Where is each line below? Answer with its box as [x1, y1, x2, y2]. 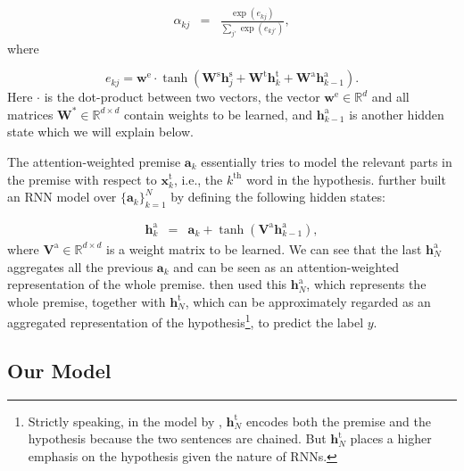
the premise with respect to [7, 169, 157, 188]
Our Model [7, 356, 112, 384]
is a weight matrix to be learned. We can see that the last [105, 239, 422, 258]
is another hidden [349, 104, 444, 123]
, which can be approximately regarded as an [185, 292, 431, 310]
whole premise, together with [7, 292, 166, 310]
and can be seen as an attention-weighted [173, 257, 400, 276]
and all [371, 87, 410, 106]
